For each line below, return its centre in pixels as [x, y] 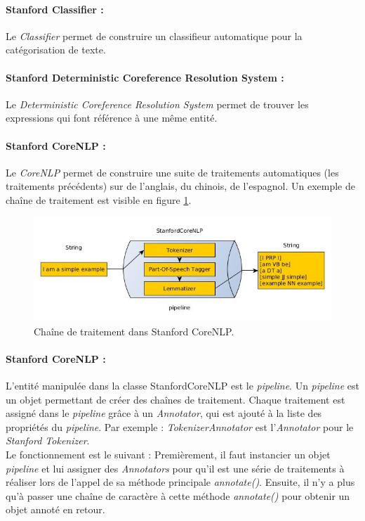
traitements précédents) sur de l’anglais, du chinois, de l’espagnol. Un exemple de [180, 186]
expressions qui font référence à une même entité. [112, 118]
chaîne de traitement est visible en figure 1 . [99, 199]
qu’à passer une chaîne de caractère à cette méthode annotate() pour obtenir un [178, 495]
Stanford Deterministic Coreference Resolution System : [145, 77]
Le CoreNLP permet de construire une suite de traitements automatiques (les [172, 172]
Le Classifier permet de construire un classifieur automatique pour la [154, 36]
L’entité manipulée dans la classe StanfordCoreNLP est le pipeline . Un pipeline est [182, 385]
